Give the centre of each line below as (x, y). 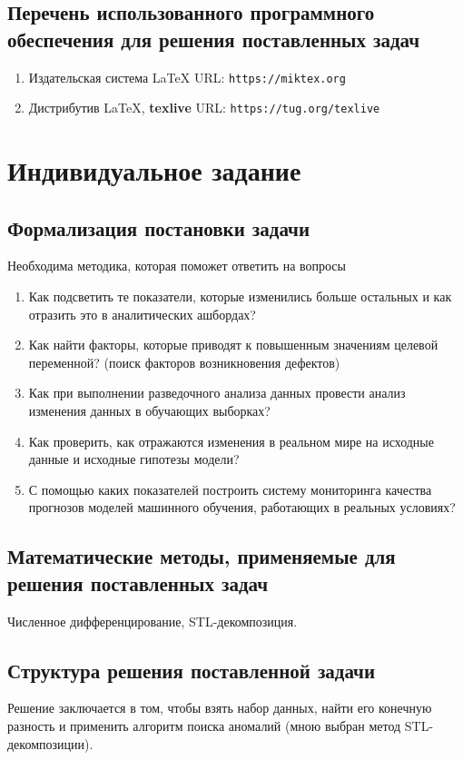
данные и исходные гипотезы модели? (134, 459)
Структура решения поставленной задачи (192, 670)
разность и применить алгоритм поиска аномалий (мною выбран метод (204, 725)
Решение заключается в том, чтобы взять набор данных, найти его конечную (220, 708)
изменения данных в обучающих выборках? (149, 411)
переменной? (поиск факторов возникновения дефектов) (184, 362)
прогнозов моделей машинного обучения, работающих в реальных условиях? (242, 507)
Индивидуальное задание (154, 170)
